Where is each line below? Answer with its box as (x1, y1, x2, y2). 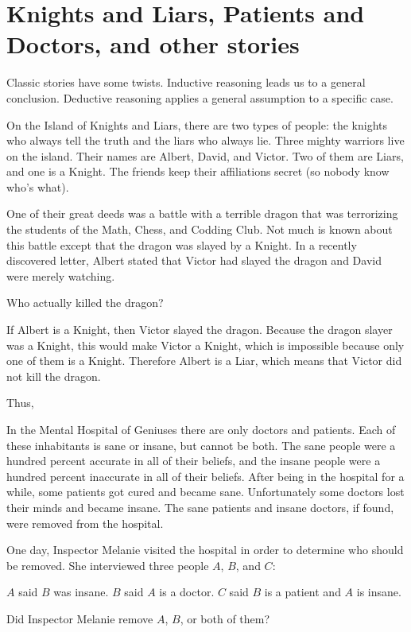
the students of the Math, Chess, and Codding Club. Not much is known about (6, 221, 393, 238)
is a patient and (264, 584, 341, 600)
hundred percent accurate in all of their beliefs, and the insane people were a (6, 452, 381, 469)
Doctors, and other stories (6, 28, 300, 60)
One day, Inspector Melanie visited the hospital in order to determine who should (6, 541, 404, 558)
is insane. (356, 584, 401, 600)
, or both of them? (180, 610, 270, 626)
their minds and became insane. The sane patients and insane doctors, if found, (6, 498, 394, 515)
